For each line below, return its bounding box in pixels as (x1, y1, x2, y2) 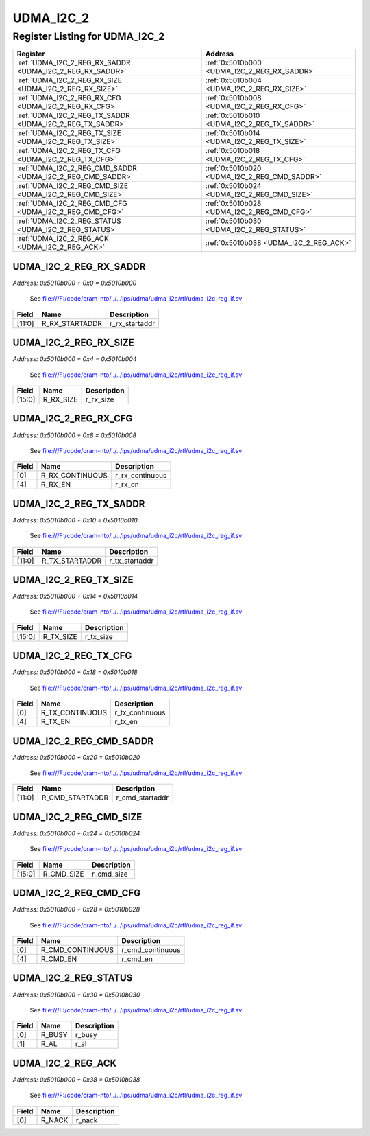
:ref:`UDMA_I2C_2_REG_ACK (16, 234, 109, 244)
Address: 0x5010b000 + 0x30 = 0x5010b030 (12, 990, 140, 999)
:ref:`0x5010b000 (206, 58, 262, 68)
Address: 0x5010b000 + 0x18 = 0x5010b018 (12, 668, 138, 676)
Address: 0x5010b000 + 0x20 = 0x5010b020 (12, 753, 140, 761)
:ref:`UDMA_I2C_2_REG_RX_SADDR (16, 58, 131, 68)
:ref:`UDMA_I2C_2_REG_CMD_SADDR (16, 163, 137, 173)
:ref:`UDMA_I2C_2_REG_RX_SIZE (16, 76, 123, 85)
